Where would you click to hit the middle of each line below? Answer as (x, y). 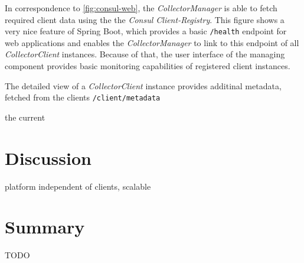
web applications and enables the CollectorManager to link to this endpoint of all (152, 42)
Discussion (48, 158)
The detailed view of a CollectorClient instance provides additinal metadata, (143, 85)
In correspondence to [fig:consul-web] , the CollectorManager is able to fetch (141, 8)
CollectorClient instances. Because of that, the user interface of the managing (145, 54)
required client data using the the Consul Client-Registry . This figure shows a (145, 19)
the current (25, 117)
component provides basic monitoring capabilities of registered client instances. (148, 66)
